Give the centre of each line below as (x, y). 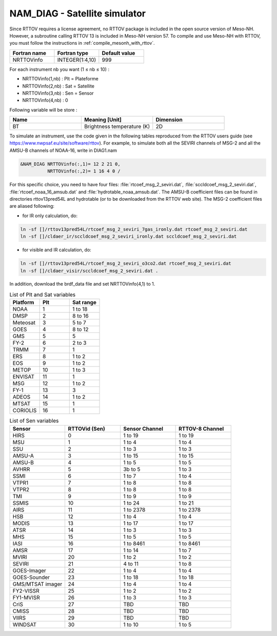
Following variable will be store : (43, 110)
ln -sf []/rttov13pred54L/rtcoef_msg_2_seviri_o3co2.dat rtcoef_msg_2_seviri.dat (126, 263)
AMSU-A (23, 455)
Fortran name (29, 53)
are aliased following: (32, 206)
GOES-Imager (29, 570)
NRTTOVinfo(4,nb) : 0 (45, 100)
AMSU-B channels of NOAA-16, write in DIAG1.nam (63, 150)
